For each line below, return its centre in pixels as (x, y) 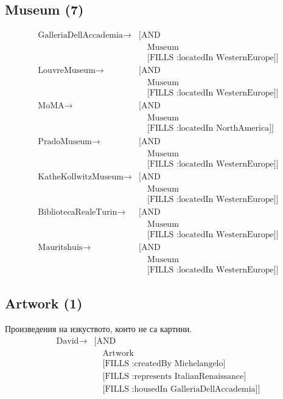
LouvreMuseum (67, 71)
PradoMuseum (65, 141)
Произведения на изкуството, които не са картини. (99, 329)
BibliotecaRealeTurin (78, 212)
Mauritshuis (60, 247)
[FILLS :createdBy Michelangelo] (164, 363)
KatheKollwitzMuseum (81, 177)
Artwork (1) (44, 303)
